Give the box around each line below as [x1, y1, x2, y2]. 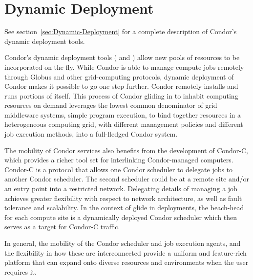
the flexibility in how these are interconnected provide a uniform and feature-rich [4, 247, 247, 258]
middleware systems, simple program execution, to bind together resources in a [4, 109, 241, 120]
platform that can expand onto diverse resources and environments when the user [4, 257, 249, 267]
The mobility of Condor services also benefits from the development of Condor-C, [4, 145, 248, 155]
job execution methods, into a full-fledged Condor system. [4, 129, 178, 139]
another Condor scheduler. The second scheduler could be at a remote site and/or [4, 174, 250, 184]
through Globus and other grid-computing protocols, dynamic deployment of [4, 71, 234, 81]
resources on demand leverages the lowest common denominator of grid [4, 100, 217, 110]
